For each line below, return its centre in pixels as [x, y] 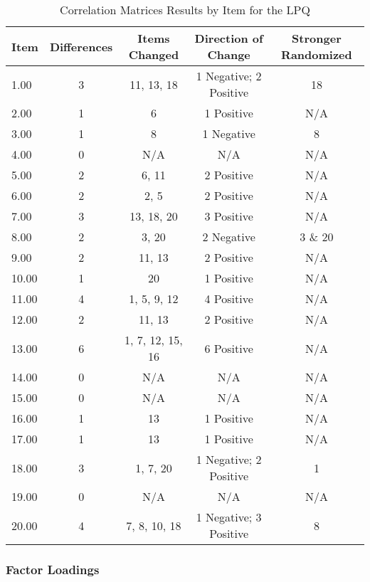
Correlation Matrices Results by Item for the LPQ [185, 10]
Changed [154, 54]
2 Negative [229, 237]
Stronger [317, 38]
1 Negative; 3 [229, 517]
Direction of [229, 38]
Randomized [317, 54]
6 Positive [229, 348]
